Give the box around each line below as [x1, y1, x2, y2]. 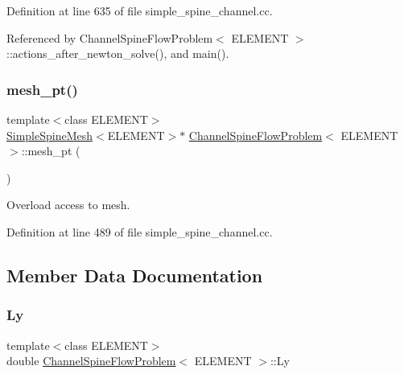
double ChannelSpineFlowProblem [6, 352, 176, 369]
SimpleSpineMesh [6, 126, 93, 143]
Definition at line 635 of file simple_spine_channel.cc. [6, 2, 273, 18]
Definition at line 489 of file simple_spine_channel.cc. [6, 223, 273, 240]
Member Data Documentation [6, 262, 263, 287]
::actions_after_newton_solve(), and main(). [6, 45, 229, 62]
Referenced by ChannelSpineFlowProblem [6, 29, 213, 46]
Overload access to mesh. [6, 196, 130, 213]
